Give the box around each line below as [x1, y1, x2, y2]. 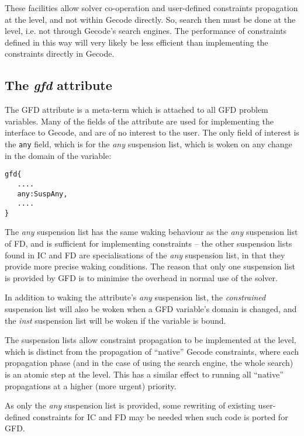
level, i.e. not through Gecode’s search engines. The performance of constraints [5, 25, 287, 37]
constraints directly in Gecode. [5, 47, 115, 60]
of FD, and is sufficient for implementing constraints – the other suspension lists [5, 237, 292, 250]
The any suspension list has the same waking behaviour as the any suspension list [5, 226, 298, 238]
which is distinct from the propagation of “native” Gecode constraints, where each [5, 345, 299, 357]
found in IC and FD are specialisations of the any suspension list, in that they [5, 248, 285, 261]
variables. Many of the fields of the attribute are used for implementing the [5, 115, 274, 127]
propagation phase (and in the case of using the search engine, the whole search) [5, 357, 293, 369]
